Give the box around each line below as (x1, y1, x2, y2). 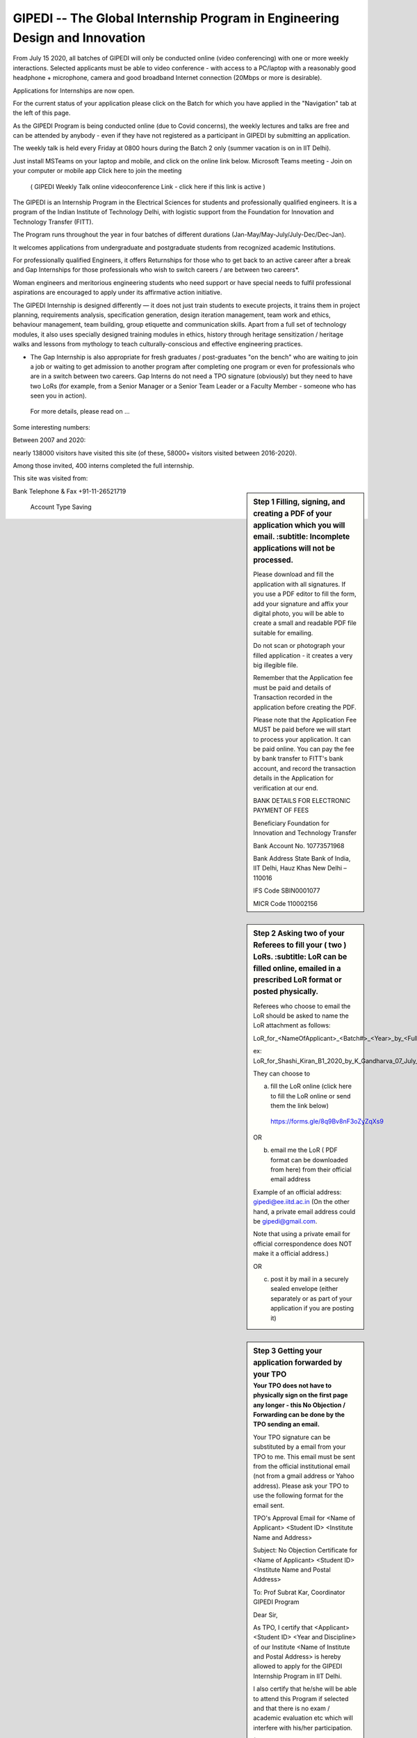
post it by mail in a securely (270, 1274, 349, 1283)
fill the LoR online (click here (270, 1082, 352, 1091)
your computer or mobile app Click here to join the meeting (13, 167, 182, 175)
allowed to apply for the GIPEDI (253, 1662, 343, 1671)
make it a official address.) (253, 1249, 329, 1258)
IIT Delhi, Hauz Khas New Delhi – (253, 864, 347, 872)
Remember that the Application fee (253, 674, 354, 682)
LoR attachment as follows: (253, 1021, 331, 1030)
